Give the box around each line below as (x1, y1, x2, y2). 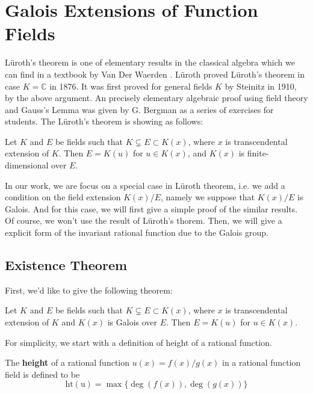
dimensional (5, 159, 49, 171)
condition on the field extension (5, 191, 121, 203)
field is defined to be (5, 368, 80, 380)
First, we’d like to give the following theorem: (5, 283, 173, 296)
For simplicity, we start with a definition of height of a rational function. (5, 336, 272, 348)
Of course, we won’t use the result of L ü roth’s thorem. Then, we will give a (5, 214, 282, 227)
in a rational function (222, 356, 301, 369)
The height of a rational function (5, 356, 130, 369)
